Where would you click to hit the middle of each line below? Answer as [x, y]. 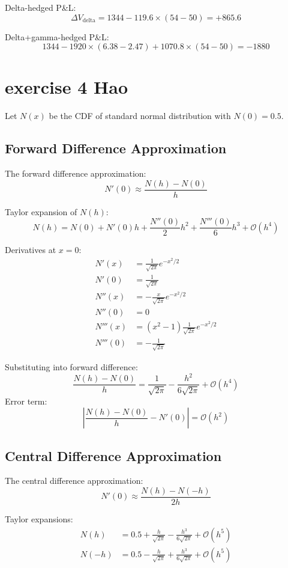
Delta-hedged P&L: [40, 7]
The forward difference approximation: [76, 173]
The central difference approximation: [74, 481]
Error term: [26, 401]
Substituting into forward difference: [71, 367]
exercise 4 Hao [66, 87]
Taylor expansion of [41, 211]
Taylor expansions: [39, 519]
